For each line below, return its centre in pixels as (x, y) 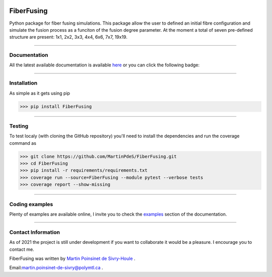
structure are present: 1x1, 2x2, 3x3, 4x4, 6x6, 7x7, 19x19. (69, 37)
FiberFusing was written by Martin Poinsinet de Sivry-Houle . (72, 258)
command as (23, 143)
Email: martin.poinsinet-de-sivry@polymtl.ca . (56, 268)
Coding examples (31, 204)
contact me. (22, 249)
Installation (23, 83)
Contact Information (35, 232)
